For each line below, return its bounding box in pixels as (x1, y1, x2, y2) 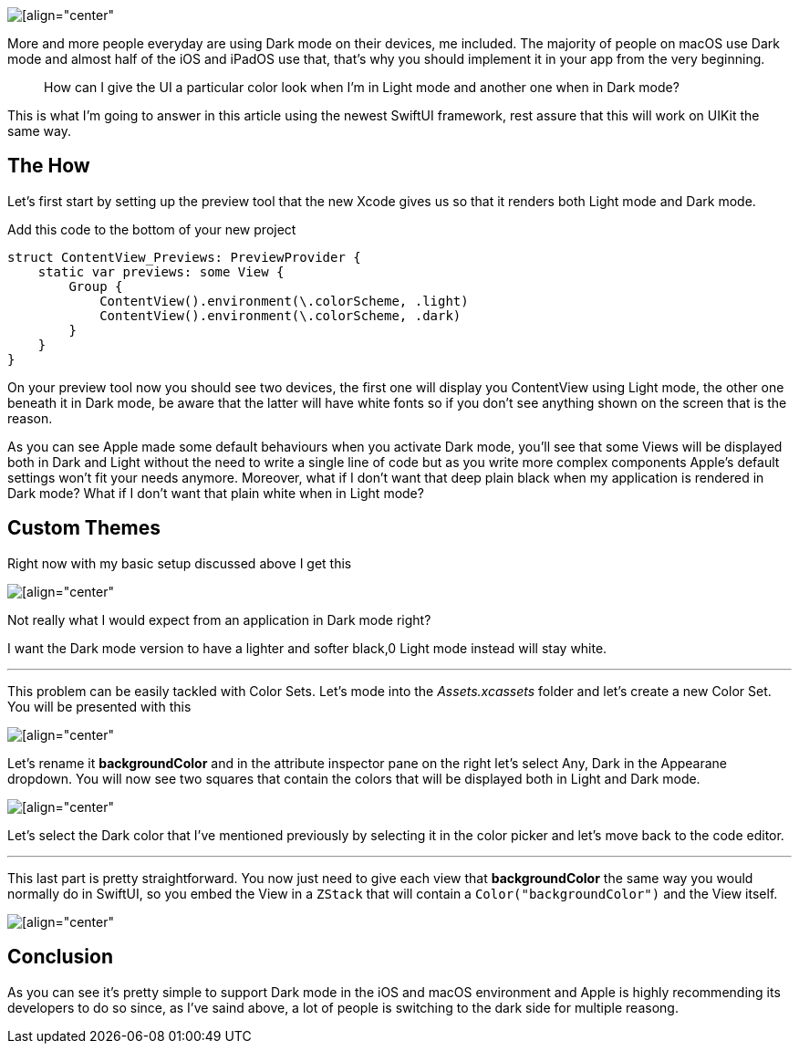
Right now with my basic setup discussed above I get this (7, 555, 352, 571)
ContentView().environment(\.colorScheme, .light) (99, 293, 469, 308)
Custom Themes (7, 516, 161, 540)
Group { (68, 278, 123, 294)
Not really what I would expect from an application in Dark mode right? (7, 611, 431, 628)
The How (7, 154, 90, 178)
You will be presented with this (7, 698, 192, 714)
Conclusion (7, 945, 114, 969)
